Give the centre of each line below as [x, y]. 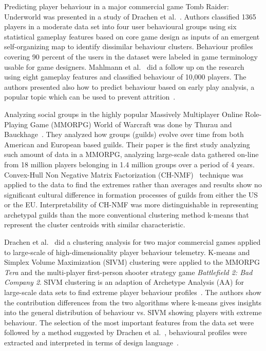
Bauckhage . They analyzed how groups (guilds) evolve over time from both [124, 134]
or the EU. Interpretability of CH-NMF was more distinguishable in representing [131, 204]
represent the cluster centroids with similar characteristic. [95, 225]
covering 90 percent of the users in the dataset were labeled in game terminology [131, 56]
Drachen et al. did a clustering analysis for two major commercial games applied [132, 242]
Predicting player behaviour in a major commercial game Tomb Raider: [117, 6]
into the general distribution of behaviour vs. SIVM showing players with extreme [133, 312]
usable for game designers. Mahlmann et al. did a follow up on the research [124, 66]
